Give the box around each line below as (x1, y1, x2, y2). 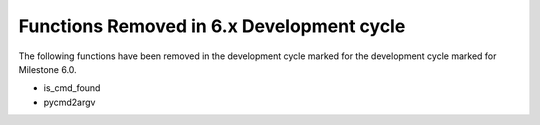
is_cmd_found (43, 82, 101, 94)
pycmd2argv (43, 96, 96, 108)
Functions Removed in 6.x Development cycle (18, 15, 406, 37)
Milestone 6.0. (18, 63, 77, 75)
